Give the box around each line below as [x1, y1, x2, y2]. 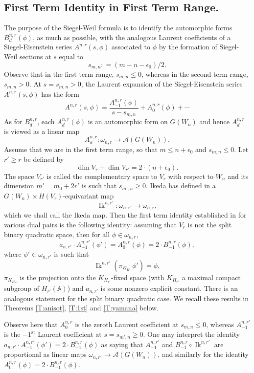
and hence [199, 116, 230, 127]
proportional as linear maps [4, 349, 87, 359]
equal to [59, 51, 83, 61]
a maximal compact [182, 272, 241, 282]
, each [37, 116, 55, 127]
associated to [111, 42, 151, 52]
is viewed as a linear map [4, 126, 80, 136]
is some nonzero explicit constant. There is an [100, 283, 238, 293]
